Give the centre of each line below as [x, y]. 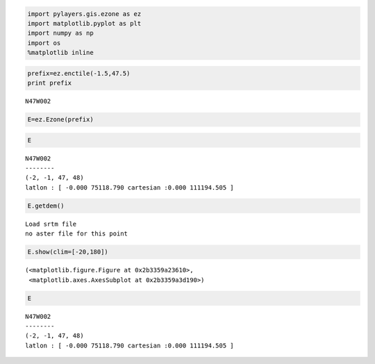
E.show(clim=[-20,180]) [68, 252]
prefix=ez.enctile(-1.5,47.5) [79, 73]
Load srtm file [51, 224]
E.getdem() [46, 206]
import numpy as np [60, 33]
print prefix [50, 83]
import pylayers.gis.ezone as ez [84, 14]
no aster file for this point [77, 234]
